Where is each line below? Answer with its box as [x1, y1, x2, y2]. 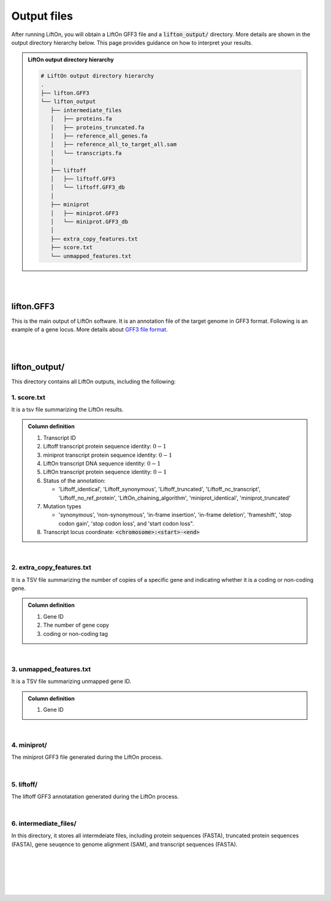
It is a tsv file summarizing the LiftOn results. [11, 406, 124, 413]
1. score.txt [11, 393, 45, 401]
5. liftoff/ [11, 780, 38, 788]
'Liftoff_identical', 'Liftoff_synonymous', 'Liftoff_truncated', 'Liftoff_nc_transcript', [58, 486, 261, 493]
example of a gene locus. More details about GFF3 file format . [11, 326, 168, 333]
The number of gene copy [43, 622, 110, 629]
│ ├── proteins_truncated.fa [50, 124, 145, 131]
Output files [11, 9, 74, 23]
